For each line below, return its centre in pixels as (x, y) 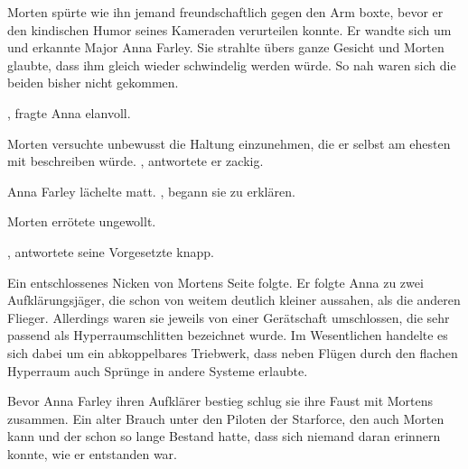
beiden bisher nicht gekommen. (93, 83)
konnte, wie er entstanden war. (92, 453)
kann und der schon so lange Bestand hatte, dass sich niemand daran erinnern (224, 436)
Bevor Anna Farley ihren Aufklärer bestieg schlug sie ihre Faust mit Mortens (220, 401)
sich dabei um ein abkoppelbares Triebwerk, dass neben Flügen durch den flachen (233, 352)
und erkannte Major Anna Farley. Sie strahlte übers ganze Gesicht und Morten (226, 47)
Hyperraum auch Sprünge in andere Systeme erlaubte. (158, 370)
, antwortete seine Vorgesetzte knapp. (111, 251)
